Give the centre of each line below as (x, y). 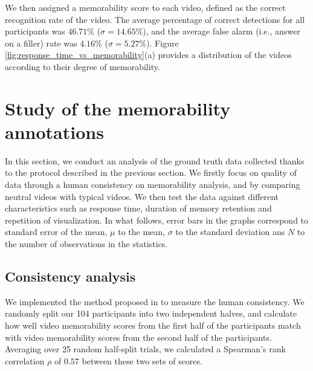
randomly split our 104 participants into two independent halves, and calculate (151, 313)
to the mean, (141, 232)
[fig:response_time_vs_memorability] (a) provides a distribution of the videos (148, 55)
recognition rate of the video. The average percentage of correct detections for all (155, 19)
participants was (35, 31)
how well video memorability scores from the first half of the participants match (153, 325)
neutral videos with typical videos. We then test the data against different (142, 196)
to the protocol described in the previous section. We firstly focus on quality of (151, 173)
